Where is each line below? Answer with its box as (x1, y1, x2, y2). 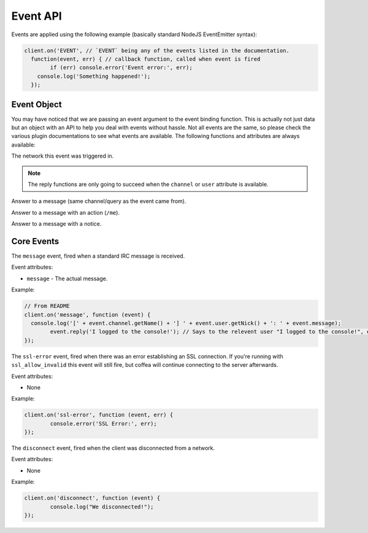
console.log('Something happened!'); (37, 72, 151, 80)
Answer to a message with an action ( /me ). (11, 209, 120, 216)
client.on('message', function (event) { (24, 311, 151, 318)
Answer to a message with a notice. (11, 220, 102, 228)
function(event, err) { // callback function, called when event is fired (31, 55, 261, 63)
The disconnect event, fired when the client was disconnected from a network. (11, 445, 215, 452)
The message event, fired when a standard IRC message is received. (11, 252, 185, 260)
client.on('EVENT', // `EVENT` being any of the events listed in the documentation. (24, 47, 289, 54)
